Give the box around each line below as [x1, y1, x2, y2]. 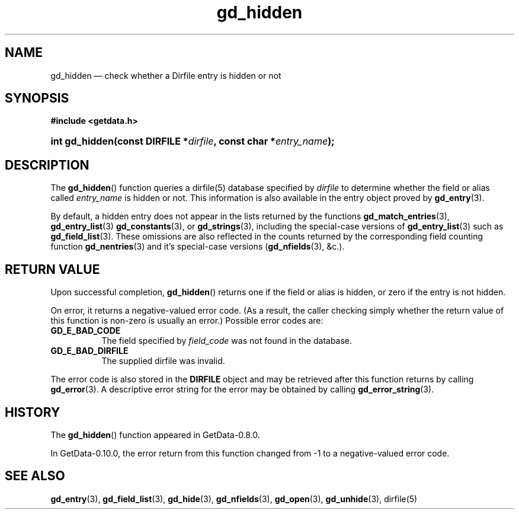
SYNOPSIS [5, 91, 69, 106]
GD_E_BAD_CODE [50, 325, 121, 336]
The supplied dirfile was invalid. [101, 356, 225, 366]
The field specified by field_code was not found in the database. [101, 336, 353, 346]
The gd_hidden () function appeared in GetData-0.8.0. [50, 429, 260, 440]
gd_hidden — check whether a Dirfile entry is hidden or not [50, 70, 281, 81]
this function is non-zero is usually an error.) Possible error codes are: [50, 315, 323, 326]
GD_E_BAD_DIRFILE [50, 346, 129, 356]
